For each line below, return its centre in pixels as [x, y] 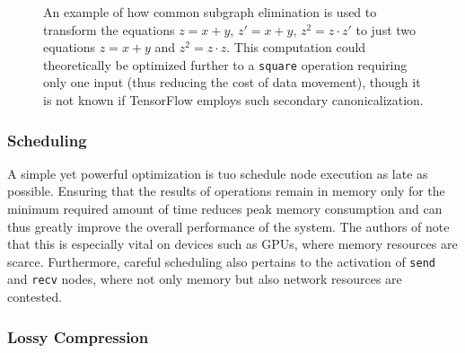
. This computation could [296, 47]
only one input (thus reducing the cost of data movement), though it [232, 82]
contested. [35, 297]
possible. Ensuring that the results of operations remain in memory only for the [226, 191]
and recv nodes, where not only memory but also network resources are [205, 279]
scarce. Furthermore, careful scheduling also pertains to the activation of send [221, 261]
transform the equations [109, 29]
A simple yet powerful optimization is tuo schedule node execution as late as [218, 173]
